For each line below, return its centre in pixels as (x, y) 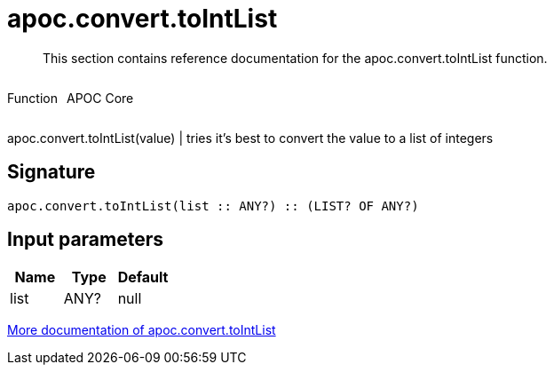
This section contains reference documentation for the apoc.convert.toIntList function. (295, 58)
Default (143, 277)
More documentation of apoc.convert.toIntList (142, 330)
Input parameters (86, 240)
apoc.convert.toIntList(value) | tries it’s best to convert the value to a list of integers (250, 138)
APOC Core (100, 98)
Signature (51, 172)
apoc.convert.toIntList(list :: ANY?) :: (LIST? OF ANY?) (213, 206)
